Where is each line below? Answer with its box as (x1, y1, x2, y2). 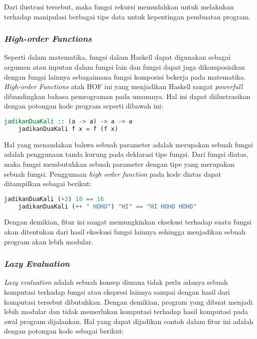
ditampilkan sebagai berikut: (4, 178, 92, 189)
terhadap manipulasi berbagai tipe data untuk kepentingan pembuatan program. (4, 11, 251, 21)
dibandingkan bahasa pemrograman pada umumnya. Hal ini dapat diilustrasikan (4, 91, 251, 101)
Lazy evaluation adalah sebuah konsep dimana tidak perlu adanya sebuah (4, 277, 228, 287)
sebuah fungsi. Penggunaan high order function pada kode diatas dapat (4, 168, 221, 179)
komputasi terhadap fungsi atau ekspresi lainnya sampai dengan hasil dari (4, 287, 230, 297)
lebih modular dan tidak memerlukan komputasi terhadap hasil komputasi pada (4, 306, 249, 317)
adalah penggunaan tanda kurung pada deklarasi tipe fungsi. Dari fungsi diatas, (4, 149, 249, 159)
